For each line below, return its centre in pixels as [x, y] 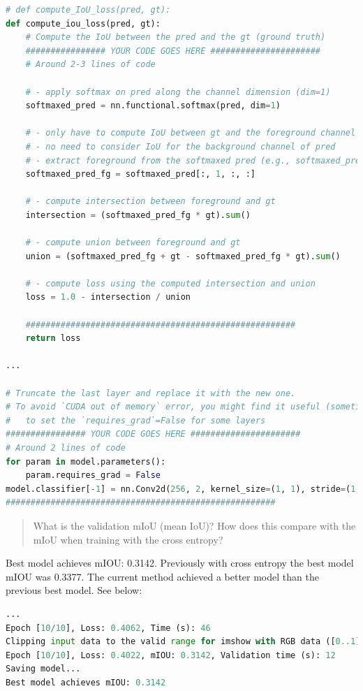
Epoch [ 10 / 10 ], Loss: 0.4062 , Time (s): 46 [108, 628]
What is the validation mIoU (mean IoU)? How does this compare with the [194, 525]
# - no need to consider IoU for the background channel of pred [180, 146]
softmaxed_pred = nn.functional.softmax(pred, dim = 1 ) [153, 106]
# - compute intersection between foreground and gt [150, 202]
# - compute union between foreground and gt [133, 243]
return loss [53, 339]
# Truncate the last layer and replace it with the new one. [151, 393]
